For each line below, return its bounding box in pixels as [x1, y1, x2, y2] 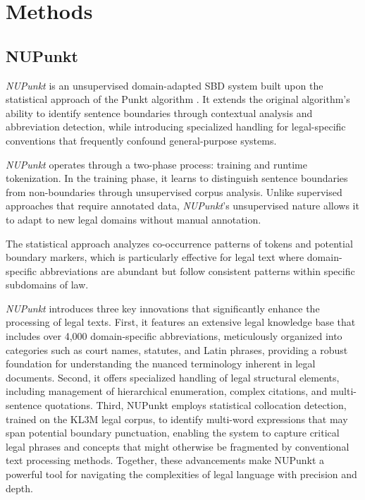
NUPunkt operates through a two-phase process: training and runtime [6, 157, 307, 171]
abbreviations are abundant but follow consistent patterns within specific [39, 263, 355, 278]
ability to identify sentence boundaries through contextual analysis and [6, 105, 313, 120]
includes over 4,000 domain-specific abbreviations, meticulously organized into [6, 329, 342, 343]
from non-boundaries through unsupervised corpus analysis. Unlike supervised [6, 184, 342, 199]
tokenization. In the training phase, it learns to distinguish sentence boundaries [6, 171, 348, 185]
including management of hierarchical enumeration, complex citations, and [6, 384, 328, 398]
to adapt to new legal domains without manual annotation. [6, 212, 261, 226]
